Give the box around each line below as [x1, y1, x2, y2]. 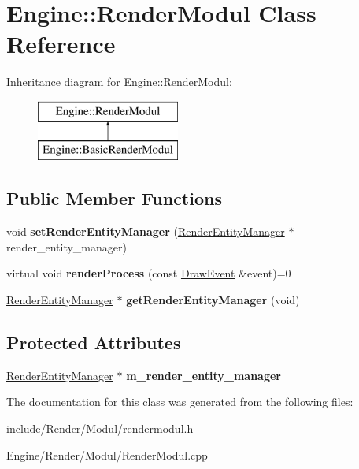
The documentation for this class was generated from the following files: [6, 393, 353, 410]
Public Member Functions [6, 186, 222, 210]
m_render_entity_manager [126, 367, 281, 383]
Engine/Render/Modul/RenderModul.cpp [6, 446, 208, 463]
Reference [6, 28, 116, 60]
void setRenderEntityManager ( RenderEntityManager [6, 223, 285, 240]
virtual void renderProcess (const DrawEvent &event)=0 [6, 265, 291, 281]
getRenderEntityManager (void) [126, 292, 300, 308]
